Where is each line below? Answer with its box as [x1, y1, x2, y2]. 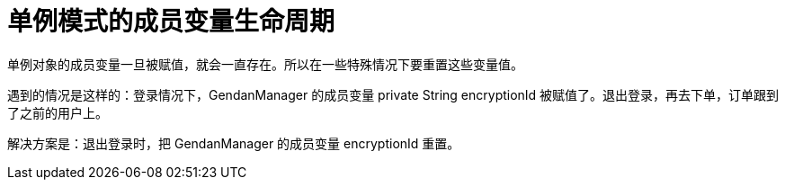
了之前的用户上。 [7, 104, 108, 120]
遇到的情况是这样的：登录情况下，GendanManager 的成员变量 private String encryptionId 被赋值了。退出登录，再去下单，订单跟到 [7, 86, 780, 102]
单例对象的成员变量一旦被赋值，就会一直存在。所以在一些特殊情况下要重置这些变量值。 [7, 56, 523, 72]
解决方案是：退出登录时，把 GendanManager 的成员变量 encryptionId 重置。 [7, 135, 460, 151]
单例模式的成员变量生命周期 [7, 6, 335, 37]
